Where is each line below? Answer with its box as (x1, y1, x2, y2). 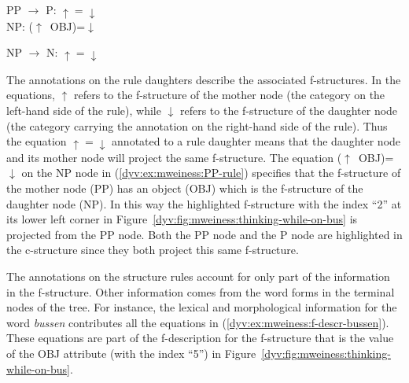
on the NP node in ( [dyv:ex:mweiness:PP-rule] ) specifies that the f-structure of (21, 164, 401, 181)
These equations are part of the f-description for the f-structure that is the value (6, 330, 394, 346)
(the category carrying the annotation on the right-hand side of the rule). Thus (6, 117, 388, 134)
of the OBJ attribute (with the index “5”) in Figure (6, 344, 256, 361)
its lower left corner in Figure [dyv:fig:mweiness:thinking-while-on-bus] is (6, 211, 358, 227)
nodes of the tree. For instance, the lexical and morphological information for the (6, 299, 397, 315)
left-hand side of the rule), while (6, 102, 161, 118)
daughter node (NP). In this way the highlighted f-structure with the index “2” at (6, 195, 402, 212)
